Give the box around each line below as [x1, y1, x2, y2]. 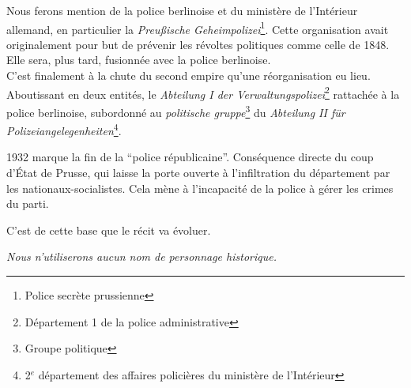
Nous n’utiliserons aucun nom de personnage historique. [6, 248, 277, 265]
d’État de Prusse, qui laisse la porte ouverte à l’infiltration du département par [6, 164, 390, 180]
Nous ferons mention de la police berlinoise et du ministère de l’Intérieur [6, 2, 358, 18]
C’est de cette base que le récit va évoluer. [6, 221, 211, 238]
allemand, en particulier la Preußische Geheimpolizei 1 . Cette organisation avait [6, 18, 389, 37]
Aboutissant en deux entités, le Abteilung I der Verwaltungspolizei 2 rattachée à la [6, 83, 400, 102]
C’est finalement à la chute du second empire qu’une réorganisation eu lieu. [6, 67, 371, 84]
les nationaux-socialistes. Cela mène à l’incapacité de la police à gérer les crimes [6, 179, 394, 196]
